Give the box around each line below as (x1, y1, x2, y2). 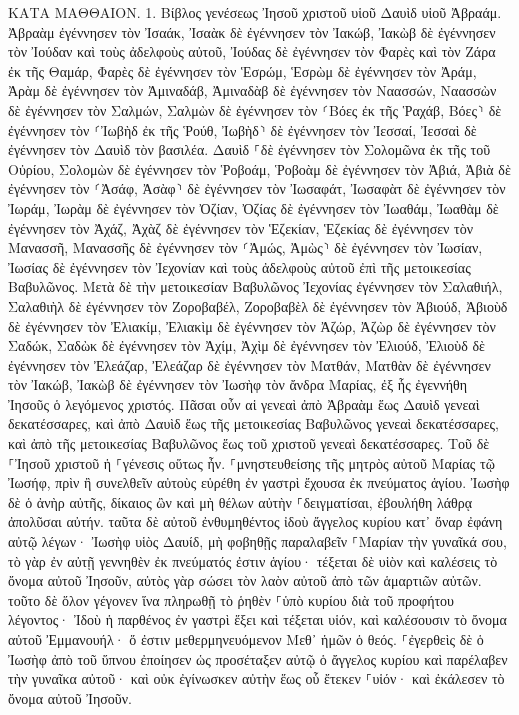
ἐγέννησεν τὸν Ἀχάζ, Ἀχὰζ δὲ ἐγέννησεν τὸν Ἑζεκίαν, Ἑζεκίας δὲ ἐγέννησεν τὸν (8, 217, 474, 238)
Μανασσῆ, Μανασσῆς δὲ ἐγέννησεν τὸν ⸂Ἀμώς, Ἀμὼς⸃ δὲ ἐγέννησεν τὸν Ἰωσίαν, (8, 237, 483, 258)
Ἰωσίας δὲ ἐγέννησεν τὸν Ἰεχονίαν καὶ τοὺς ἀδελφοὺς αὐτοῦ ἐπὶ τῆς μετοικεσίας (8, 256, 471, 277)
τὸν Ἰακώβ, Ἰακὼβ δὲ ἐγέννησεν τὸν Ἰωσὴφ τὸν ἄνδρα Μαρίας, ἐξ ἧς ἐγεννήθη (8, 374, 468, 395)
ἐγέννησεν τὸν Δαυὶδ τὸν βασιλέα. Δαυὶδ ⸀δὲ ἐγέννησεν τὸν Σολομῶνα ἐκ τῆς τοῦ (8, 139, 491, 160)
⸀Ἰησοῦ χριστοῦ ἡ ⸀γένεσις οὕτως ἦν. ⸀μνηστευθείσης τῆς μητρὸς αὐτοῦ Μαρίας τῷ (8, 452, 495, 473)
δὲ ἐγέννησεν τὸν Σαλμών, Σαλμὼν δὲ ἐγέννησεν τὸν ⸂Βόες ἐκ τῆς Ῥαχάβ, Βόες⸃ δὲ (8, 99, 502, 120)
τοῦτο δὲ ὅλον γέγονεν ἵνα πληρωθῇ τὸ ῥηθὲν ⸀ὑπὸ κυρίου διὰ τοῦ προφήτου (8, 589, 455, 610)
